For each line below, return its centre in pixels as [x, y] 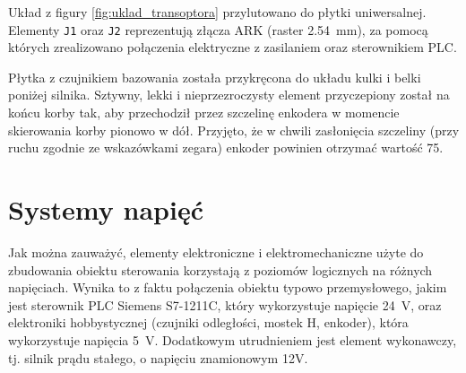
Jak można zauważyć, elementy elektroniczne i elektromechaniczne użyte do [216, 252]
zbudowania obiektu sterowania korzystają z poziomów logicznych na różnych [220, 269]
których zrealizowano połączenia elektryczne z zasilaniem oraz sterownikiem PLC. [233, 47]
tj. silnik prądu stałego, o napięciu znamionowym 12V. [158, 357]
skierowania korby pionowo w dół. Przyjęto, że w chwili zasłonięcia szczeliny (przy [234, 130]
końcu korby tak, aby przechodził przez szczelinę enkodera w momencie [204, 113]
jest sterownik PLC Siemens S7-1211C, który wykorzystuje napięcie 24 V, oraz [225, 304]
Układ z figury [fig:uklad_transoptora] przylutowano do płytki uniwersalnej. [217, 12]
